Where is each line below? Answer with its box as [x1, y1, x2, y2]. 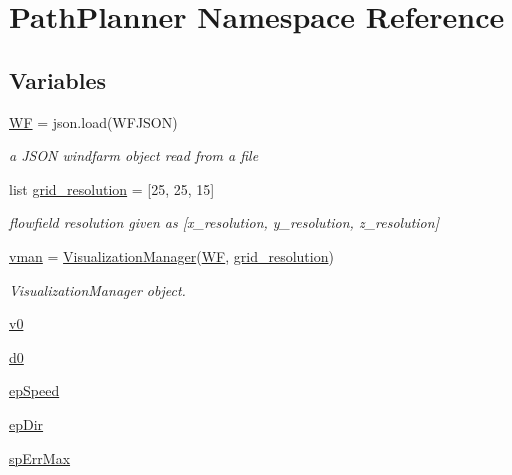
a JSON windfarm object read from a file [9, 145, 259, 166]
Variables [9, 64, 107, 95]
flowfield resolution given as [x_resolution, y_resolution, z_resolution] [9, 212, 439, 233]
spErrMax [9, 447, 71, 468]
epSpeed [9, 380, 60, 401]
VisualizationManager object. [9, 279, 186, 300]
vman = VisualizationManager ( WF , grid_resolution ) [9, 245, 334, 266]
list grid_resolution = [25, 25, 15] [9, 178, 215, 199]
